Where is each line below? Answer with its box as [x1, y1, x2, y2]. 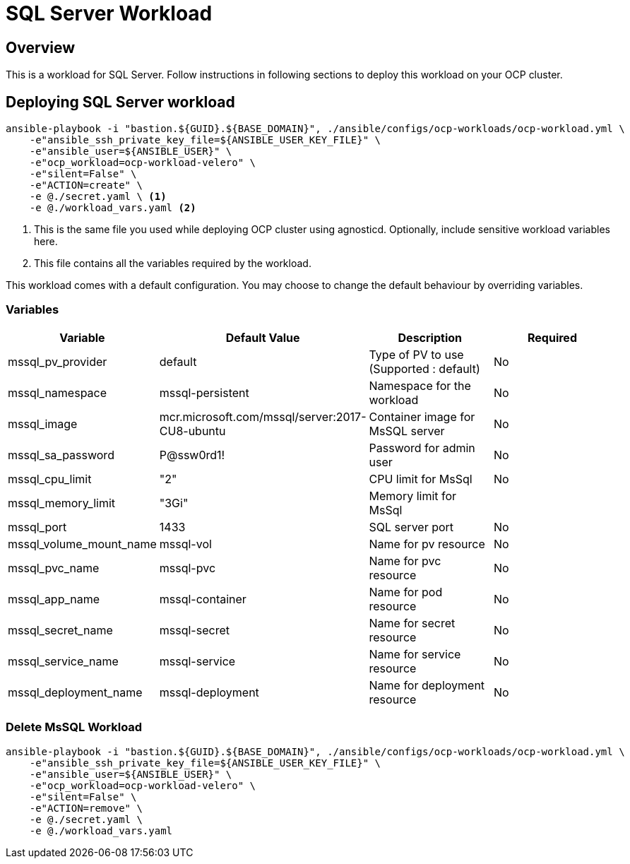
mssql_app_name [8, 591, 100, 606]
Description [398, 330, 462, 345]
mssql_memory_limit [8, 495, 116, 510]
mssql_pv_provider [8, 354, 107, 369]
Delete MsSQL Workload [6, 720, 143, 735]
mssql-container [159, 591, 246, 606]
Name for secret [369, 615, 456, 630]
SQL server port [369, 519, 454, 534]
